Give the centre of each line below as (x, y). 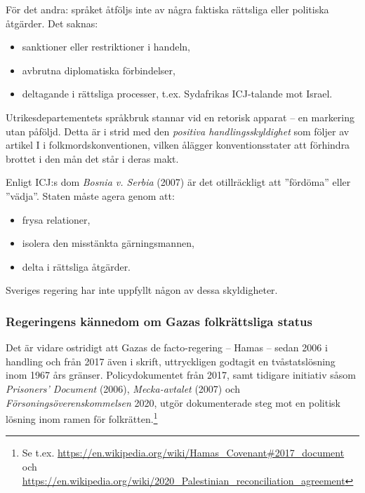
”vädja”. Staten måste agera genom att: (90, 195)
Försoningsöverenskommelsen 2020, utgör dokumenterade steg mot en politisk (173, 402)
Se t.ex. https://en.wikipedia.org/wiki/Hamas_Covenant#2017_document (183, 453)
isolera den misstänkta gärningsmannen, (108, 243)
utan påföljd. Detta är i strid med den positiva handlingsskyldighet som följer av (178, 131)
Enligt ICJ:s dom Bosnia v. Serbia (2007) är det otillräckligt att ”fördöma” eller (178, 182)
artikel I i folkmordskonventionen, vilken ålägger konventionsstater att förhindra (178, 145)
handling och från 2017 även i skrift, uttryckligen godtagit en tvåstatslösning (171, 361)
